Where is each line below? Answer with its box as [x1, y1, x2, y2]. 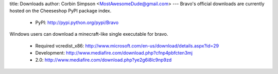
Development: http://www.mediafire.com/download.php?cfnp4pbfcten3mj [35, 50, 193, 56]
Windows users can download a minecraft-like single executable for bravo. [9, 31, 168, 37]
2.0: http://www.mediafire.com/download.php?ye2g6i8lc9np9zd [35, 57, 172, 63]
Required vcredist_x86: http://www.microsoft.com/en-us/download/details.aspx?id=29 [35, 42, 219, 48]
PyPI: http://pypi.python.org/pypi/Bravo [35, 19, 119, 26]
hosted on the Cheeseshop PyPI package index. [9, 8, 112, 14]
